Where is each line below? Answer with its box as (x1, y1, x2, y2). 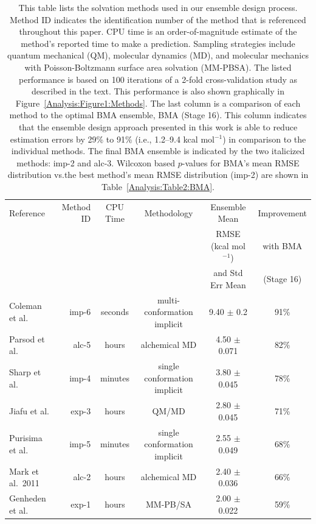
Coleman (9, 299, 42, 312)
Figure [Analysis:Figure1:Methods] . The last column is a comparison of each (15, 96, 301, 109)
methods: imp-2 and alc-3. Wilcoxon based (16, 156, 176, 169)
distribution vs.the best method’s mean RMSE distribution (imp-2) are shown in (7, 168, 309, 181)
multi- (157, 293, 180, 306)
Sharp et (9, 365, 41, 378)
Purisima (9, 431, 43, 444)
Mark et (9, 464, 39, 477)
